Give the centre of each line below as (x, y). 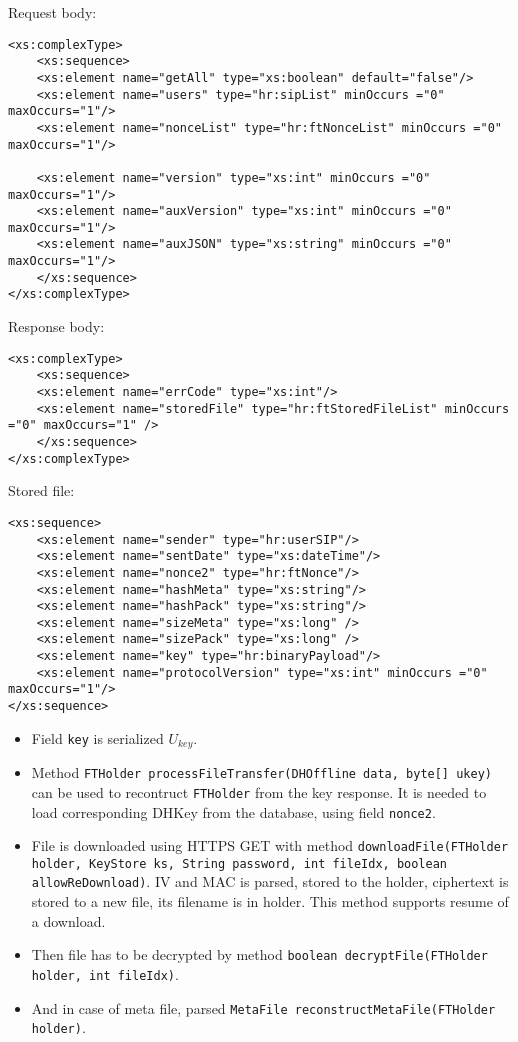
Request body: (52, 12)
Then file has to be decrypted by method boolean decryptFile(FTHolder (259, 954)
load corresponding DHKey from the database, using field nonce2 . (233, 811)
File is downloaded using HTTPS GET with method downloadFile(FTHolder (270, 845)
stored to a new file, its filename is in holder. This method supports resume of (270, 901)
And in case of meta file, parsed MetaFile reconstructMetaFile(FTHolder (263, 1007)
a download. (68, 920)
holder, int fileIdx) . (105, 973)
